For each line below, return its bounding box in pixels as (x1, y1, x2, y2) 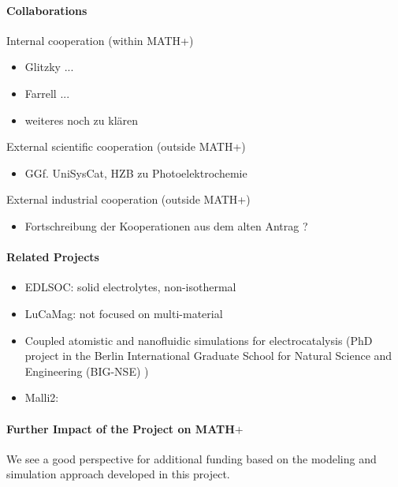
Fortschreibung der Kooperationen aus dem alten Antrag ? (24, 217, 308, 234)
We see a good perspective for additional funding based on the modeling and (6, 450, 377, 466)
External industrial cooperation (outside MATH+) (6, 191, 251, 208)
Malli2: (24, 389, 59, 406)
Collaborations (6, 2, 87, 18)
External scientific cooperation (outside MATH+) (6, 138, 246, 155)
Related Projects (6, 249, 99, 265)
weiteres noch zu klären (24, 111, 139, 128)
